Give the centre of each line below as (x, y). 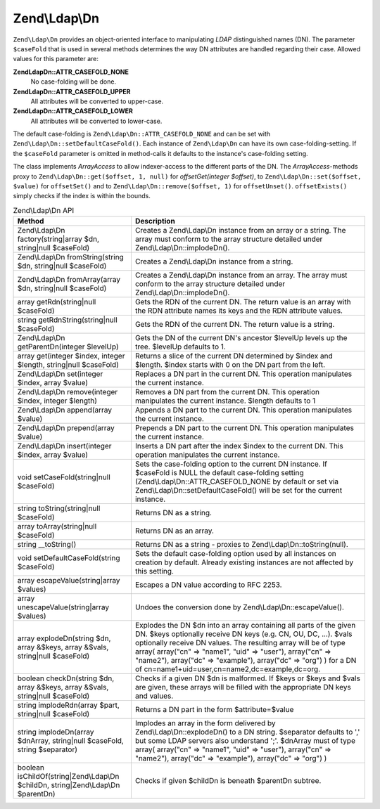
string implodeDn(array (56, 732)
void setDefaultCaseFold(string (69, 558)
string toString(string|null (59, 508)
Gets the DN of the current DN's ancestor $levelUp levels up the (241, 338)
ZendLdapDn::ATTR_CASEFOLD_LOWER (73, 111)
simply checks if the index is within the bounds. (82, 196)
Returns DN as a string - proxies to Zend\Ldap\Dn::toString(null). (241, 545)
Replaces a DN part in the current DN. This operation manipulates (243, 374)
